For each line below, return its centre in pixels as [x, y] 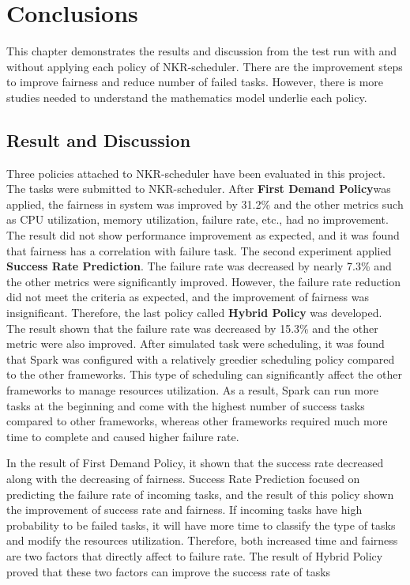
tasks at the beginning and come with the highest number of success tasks [186, 405]
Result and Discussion [99, 140]
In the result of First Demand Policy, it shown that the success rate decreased [195, 463]
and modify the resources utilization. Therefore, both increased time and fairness [202, 540]
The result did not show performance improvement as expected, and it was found [203, 235]
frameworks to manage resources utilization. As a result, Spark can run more [192, 390]
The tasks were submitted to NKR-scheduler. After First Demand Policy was [199, 189]
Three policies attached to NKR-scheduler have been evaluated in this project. [196, 173]
